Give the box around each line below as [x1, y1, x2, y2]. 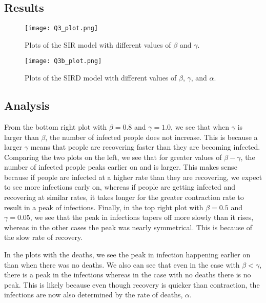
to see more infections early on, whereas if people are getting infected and [4, 181, 236, 192]
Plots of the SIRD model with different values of [25, 72, 177, 83]
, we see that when [171, 121, 230, 132]
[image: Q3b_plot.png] [25, 57, 102, 65]
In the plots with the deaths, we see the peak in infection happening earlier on [4, 249, 251, 260]
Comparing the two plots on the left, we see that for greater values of [4, 151, 222, 162]
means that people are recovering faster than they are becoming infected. [30, 142, 260, 152]
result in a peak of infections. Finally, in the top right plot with [4, 201, 203, 212]
